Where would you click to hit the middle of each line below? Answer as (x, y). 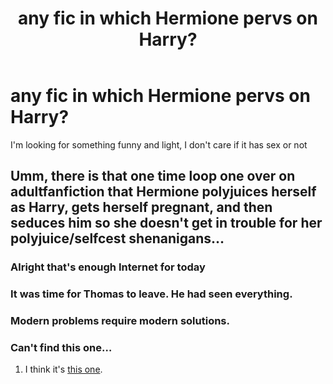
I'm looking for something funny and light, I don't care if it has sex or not (159, 144)
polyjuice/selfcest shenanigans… (117, 238)
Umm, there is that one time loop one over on (153, 176)
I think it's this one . (63, 369)
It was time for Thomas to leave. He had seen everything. (151, 294)
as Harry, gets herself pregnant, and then (141, 207)
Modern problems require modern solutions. (120, 321)
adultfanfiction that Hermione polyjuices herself (163, 192)
